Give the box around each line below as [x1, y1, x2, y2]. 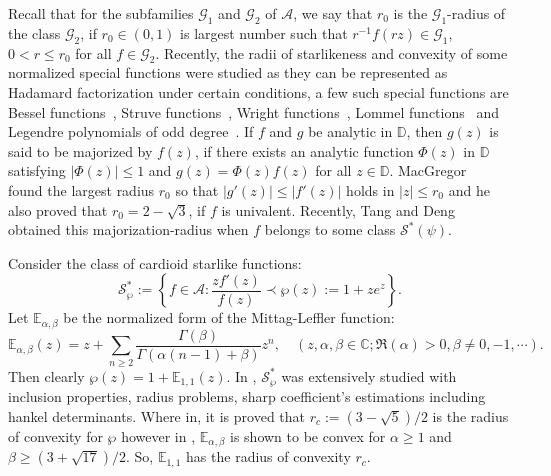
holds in [346, 179, 395, 200]
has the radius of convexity [186, 446, 351, 467]
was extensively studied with [281, 365, 457, 386]
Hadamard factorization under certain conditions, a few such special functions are [8, 81, 509, 102]
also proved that [8, 199, 108, 220]
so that [175, 179, 219, 200]
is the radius [432, 405, 509, 426]
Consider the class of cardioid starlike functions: [8, 252, 302, 273]
